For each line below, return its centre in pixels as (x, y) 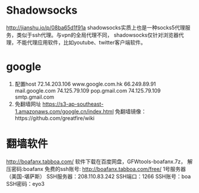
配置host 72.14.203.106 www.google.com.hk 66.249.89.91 (85, 84)
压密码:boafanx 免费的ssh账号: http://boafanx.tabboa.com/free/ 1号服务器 (96, 169)
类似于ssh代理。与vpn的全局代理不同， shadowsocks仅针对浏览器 (98, 35)
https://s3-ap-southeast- (73, 104)
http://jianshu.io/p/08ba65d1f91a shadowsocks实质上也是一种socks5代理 (96, 27)
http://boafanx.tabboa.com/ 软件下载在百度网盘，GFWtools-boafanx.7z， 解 (99, 162)
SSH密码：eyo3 (25, 183)
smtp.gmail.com (34, 97)
